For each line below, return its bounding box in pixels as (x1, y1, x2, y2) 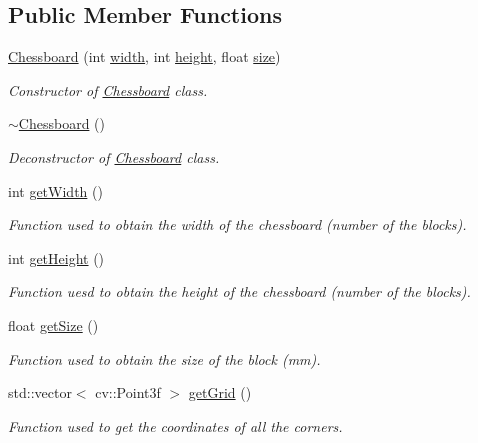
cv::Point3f (95, 382, 161, 403)
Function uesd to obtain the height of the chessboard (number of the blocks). (8, 281, 471, 302)
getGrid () (188, 382, 252, 403)
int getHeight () (8, 247, 105, 268)
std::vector (8, 382, 72, 403)
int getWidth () (8, 180, 103, 201)
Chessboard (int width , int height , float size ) (8, 46, 281, 67)
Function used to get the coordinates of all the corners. (8, 415, 343, 436)
